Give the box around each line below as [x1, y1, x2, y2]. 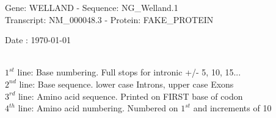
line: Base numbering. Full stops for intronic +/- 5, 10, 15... [17, 66, 241, 78]
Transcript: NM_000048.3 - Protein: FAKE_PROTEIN [5, 13, 214, 26]
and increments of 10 [193, 102, 272, 114]
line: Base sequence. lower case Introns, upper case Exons [19, 77, 234, 90]
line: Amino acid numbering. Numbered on [18, 102, 178, 114]
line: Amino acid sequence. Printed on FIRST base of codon [18, 89, 243, 102]
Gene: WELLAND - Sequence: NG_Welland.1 [5, 1, 178, 13]
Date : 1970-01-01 [5, 33, 71, 46]
